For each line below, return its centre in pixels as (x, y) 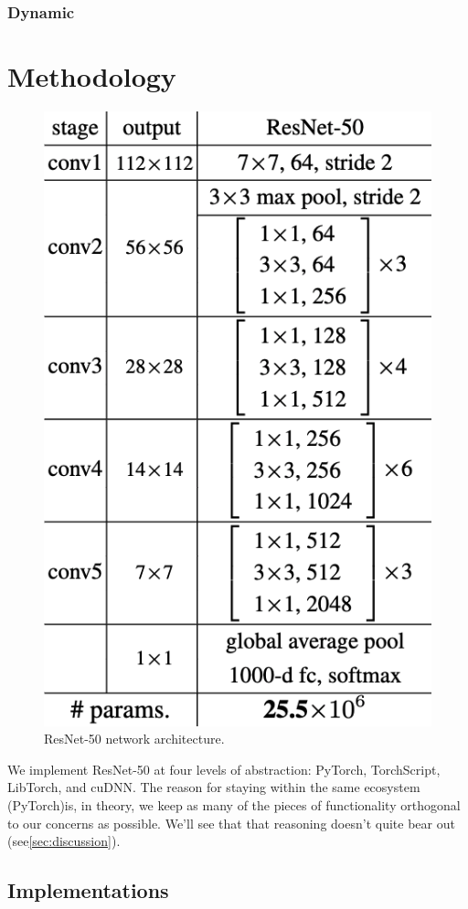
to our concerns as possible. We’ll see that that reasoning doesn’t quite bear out (231, 823)
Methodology (92, 76)
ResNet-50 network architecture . (134, 739)
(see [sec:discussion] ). (64, 841)
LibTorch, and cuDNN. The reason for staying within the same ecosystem (214, 787)
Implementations (88, 890)
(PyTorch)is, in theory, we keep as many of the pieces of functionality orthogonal (234, 804)
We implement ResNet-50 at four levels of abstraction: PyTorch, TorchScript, (224, 769)
